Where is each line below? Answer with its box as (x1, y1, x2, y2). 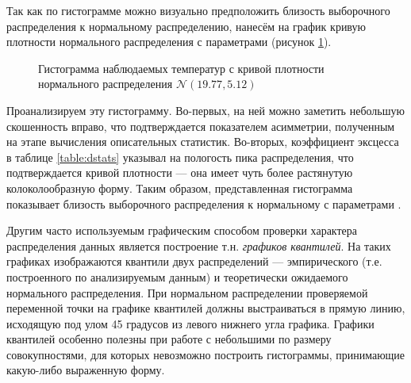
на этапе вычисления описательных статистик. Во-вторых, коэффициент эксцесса (6, 133, 399, 150)
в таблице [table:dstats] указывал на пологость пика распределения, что (6, 148, 354, 165)
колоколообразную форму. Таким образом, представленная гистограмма (6, 179, 353, 196)
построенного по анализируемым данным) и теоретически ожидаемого (6, 268, 348, 285)
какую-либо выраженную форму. (6, 362, 165, 378)
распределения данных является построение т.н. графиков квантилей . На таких (6, 237, 391, 254)
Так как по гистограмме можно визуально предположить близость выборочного (6, 2, 390, 18)
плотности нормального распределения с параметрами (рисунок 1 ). (6, 33, 332, 50)
